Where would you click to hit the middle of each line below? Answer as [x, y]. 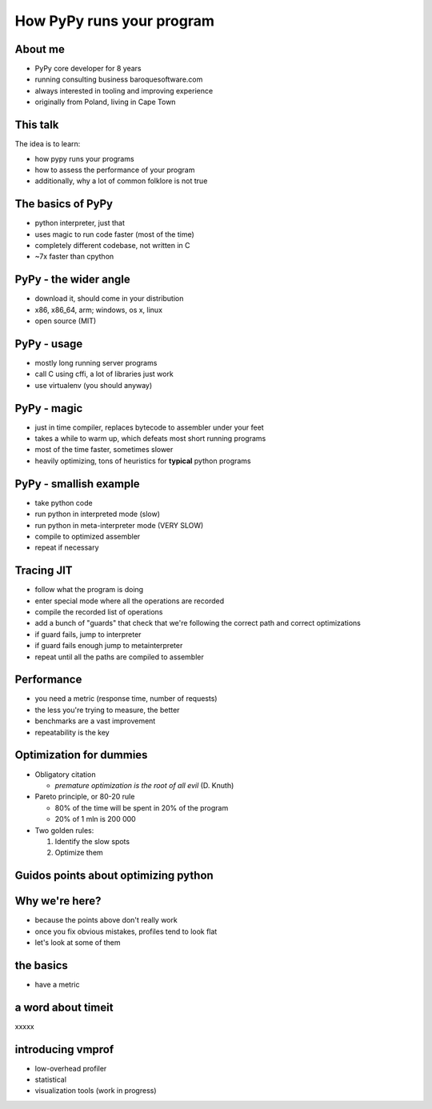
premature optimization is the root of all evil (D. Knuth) [144, 785]
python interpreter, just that [80, 223]
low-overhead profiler [71, 1068]
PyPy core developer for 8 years [88, 69]
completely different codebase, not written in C [113, 245]
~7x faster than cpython [74, 257]
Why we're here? [58, 901]
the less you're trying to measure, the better [107, 710]
